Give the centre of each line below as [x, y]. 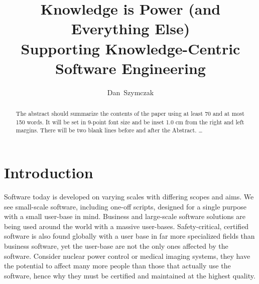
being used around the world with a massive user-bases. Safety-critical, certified [126, 226]
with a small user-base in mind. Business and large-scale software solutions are [125, 216]
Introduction [49, 172]
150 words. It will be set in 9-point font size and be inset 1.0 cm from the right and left [130, 122]
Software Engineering [131, 68]
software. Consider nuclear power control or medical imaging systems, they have [127, 256]
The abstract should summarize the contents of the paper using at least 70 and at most [130, 114]
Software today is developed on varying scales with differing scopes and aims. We [129, 196]
